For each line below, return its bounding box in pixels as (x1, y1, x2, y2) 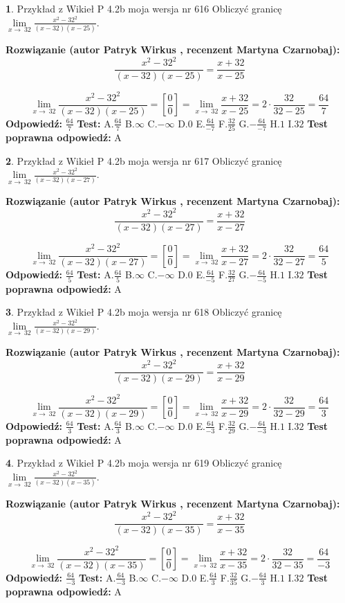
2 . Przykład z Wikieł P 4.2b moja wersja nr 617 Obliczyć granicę (6, 153, 282, 168)
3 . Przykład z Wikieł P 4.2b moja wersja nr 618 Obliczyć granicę (6, 305, 282, 319)
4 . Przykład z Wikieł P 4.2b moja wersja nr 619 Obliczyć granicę (6, 456, 282, 470)
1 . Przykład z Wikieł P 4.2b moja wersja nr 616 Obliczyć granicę (6, 1, 282, 15)
